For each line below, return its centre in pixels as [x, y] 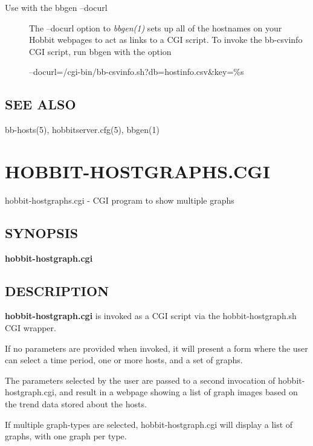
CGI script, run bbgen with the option [100, 51]
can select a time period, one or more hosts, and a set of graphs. [124, 360]
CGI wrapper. [31, 328]
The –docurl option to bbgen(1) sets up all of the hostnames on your [156, 27]
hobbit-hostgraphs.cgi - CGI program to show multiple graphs [120, 200]
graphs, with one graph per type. [66, 436]
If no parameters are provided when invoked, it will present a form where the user [156, 348]
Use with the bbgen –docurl [56, 7]
